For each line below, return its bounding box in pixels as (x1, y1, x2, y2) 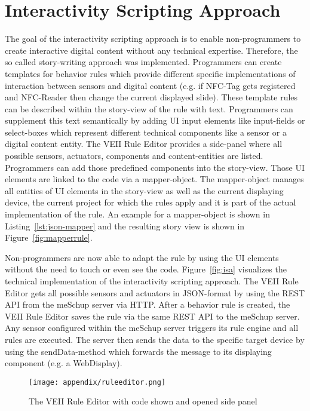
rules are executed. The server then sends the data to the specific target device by (5, 333, 305, 345)
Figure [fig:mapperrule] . (5, 231, 93, 244)
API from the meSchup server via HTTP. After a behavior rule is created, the (5, 298, 290, 311)
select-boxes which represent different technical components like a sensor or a (5, 125, 287, 138)
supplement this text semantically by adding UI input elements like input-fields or (5, 114, 305, 127)
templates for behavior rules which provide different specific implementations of (5, 67, 296, 79)
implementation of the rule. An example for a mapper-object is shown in (5, 208, 270, 220)
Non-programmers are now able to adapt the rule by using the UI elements (5, 251, 279, 263)
